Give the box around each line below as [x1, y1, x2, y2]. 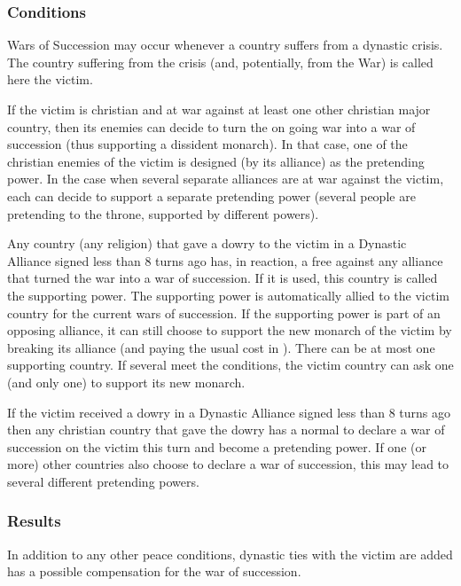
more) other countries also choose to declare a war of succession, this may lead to [7, 455, 449, 473]
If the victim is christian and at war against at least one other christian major [7, 100, 431, 118]
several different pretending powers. [7, 472, 199, 490]
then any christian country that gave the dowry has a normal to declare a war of [7, 420, 445, 439]
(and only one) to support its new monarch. [7, 372, 246, 391]
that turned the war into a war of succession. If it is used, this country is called [7, 269, 438, 287]
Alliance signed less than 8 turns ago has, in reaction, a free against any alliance [7, 251, 443, 270]
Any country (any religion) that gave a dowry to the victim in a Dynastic [7, 234, 407, 253]
